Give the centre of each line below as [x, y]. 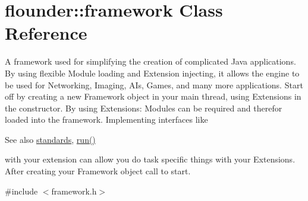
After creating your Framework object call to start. [98, 171]
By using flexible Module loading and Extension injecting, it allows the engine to [152, 73]
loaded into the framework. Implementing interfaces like [106, 119]
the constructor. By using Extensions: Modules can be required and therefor [144, 108]
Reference [46, 33]
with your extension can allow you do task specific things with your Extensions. [150, 159]
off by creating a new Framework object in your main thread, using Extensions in [153, 96]
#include [21, 191]
